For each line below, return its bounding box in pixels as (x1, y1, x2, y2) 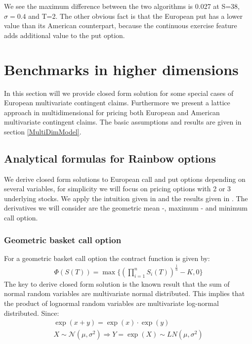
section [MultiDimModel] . (4, 126, 82, 136)
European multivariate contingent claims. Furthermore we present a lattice (4, 97, 230, 108)
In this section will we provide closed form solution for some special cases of (4, 87, 234, 98)
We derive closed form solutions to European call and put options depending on (4, 173, 246, 184)
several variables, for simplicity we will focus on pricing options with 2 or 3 (4, 183, 231, 194)
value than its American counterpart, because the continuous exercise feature (4, 20, 237, 31)
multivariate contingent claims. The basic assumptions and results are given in (4, 117, 242, 127)
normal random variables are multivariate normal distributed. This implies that (4, 288, 245, 299)
